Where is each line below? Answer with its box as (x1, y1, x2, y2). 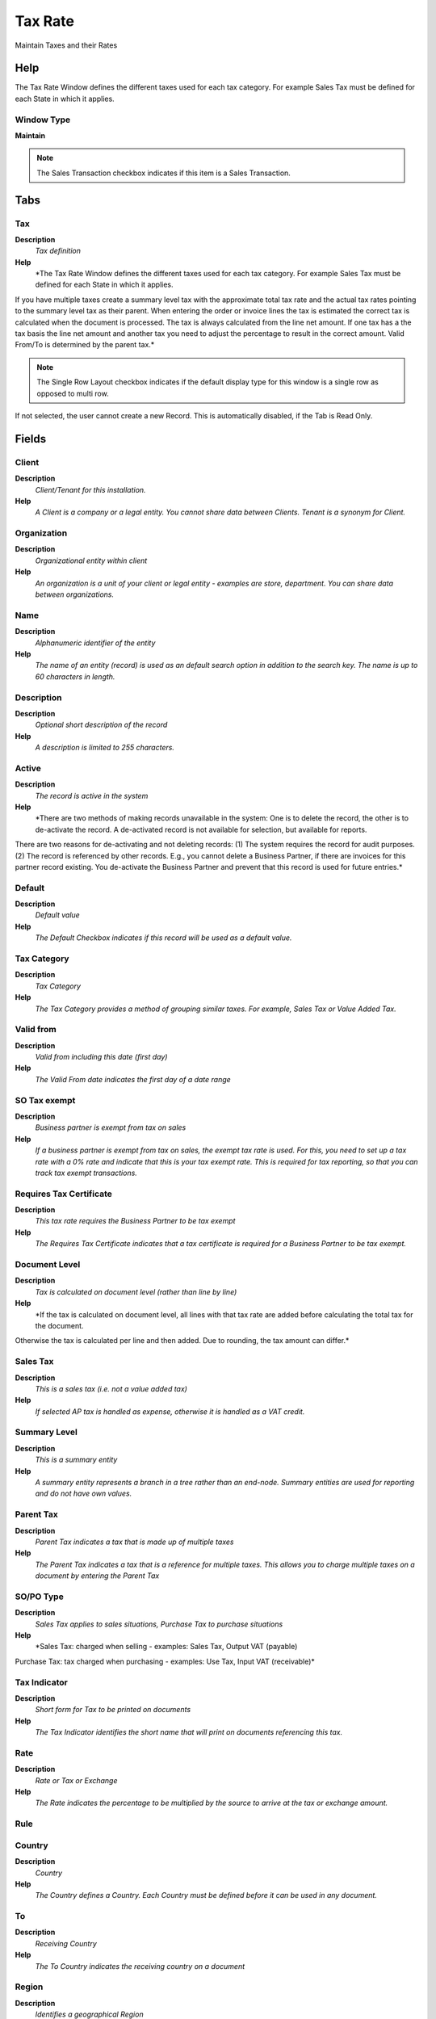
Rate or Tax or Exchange (35, 1775, 118, 1785)
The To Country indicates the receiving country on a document (35, 1961, 245, 1971)
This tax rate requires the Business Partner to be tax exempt (35, 1216, 236, 1226)
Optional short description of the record (35, 720, 168, 730)
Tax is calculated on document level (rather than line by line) (35, 1287, 237, 1296)
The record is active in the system (35, 791, 149, 800)
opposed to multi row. (36, 388, 109, 398)
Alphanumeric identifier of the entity (35, 638, 156, 648)
